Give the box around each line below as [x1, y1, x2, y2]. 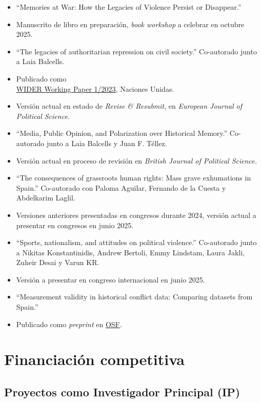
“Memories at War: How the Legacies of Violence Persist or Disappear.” [16, 2, 242, 12]
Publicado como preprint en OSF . [16, 318, 122, 329]
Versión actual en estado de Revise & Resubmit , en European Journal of [16, 100, 243, 111]
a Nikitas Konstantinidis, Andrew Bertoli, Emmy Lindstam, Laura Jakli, [16, 247, 245, 257]
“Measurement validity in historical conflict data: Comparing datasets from [16, 291, 253, 302]
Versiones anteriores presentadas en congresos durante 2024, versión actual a [16, 209, 256, 220]
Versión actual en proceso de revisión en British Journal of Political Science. [16, 155, 257, 166]
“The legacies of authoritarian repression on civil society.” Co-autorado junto [16, 46, 257, 56]
